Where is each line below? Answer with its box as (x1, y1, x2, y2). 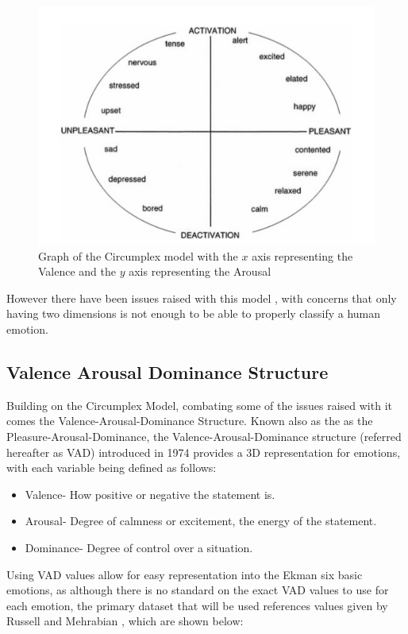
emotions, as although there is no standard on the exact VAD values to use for (6, 582, 389, 598)
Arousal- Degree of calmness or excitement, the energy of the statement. (25, 512, 377, 529)
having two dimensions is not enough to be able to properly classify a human (6, 305, 381, 322)
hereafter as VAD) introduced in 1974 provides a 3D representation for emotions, (6, 443, 401, 460)
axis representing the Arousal (129, 263, 271, 280)
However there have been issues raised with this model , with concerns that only (6, 289, 397, 306)
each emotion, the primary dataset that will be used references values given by (6, 597, 388, 613)
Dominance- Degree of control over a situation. (25, 539, 253, 555)
